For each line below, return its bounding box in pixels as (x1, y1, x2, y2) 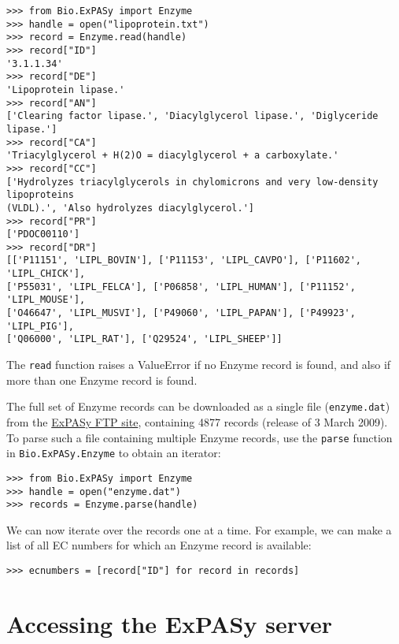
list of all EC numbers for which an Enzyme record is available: (6, 537, 312, 553)
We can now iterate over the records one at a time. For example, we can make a (6, 521, 392, 538)
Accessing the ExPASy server (6, 607, 333, 639)
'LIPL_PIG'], (6, 320, 74, 332)
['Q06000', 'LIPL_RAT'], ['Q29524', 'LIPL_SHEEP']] (6, 333, 283, 345)
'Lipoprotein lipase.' (6, 84, 125, 95)
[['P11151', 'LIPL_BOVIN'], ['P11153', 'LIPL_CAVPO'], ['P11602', (6, 255, 362, 266)
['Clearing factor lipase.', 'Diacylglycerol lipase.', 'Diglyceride (6, 110, 379, 122)
